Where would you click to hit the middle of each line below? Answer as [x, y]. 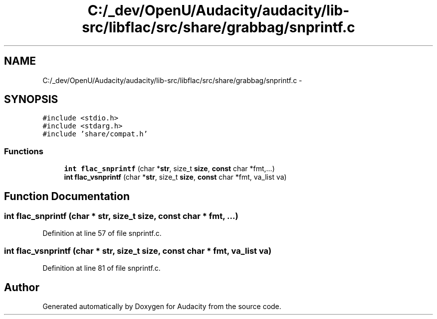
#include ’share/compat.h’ [95, 134]
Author [22, 287]
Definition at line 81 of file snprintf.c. [102, 268]
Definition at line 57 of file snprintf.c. [102, 233]
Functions [24, 151]
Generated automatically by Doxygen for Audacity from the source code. [162, 306]
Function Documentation [67, 196]
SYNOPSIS [31, 100]
